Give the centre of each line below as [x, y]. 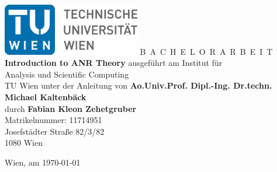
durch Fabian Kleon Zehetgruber [71, 108]
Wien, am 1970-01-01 [43, 162]
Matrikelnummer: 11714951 [53, 120]
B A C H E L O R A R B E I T [206, 51]
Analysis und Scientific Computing [67, 74]
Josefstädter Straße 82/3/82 [55, 131]
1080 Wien [24, 143]
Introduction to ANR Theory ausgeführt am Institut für [114, 63]
